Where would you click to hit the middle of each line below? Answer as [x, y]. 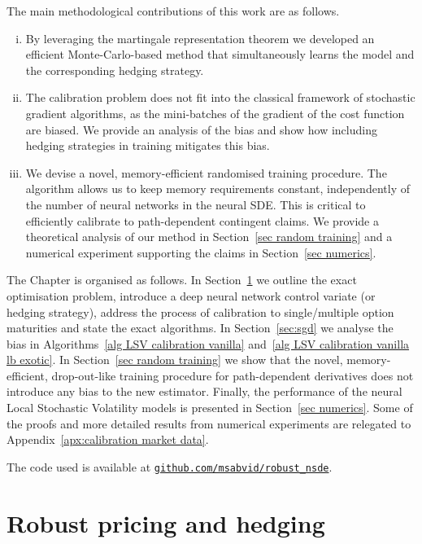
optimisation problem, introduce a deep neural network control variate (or [191, 295]
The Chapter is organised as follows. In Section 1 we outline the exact [182, 280]
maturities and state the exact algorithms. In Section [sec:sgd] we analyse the [200, 328]
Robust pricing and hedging [166, 522]
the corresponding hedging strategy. [115, 70]
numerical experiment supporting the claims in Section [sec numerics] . [201, 252]
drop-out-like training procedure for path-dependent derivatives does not [233, 375]
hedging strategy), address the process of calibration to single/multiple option [200, 311]
